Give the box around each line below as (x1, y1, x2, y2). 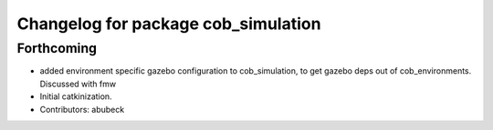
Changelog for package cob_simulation (16, 14, 321, 34)
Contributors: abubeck (39, 104, 125, 115)
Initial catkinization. (39, 91, 113, 102)
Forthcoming (16, 40, 98, 56)
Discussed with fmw (39, 78, 117, 89)
